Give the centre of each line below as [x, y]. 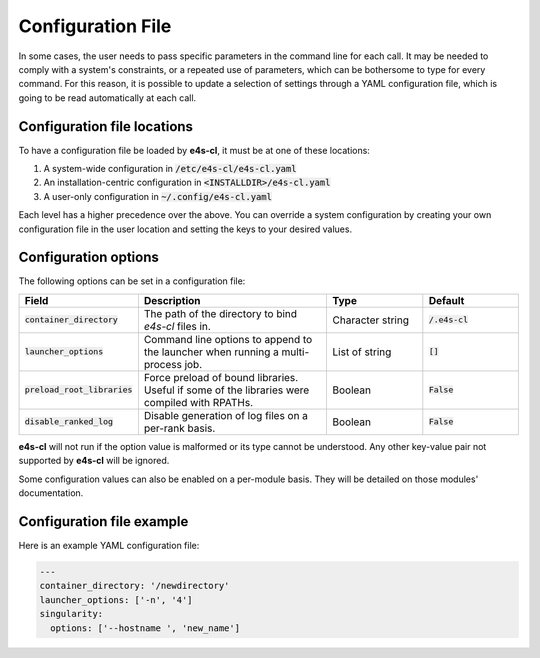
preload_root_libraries [78, 390]
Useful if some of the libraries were [226, 390]
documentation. [51, 493]
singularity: [71, 614]
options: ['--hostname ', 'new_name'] [145, 628]
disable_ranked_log [69, 421]
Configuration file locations [106, 126]
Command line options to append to [228, 339]
